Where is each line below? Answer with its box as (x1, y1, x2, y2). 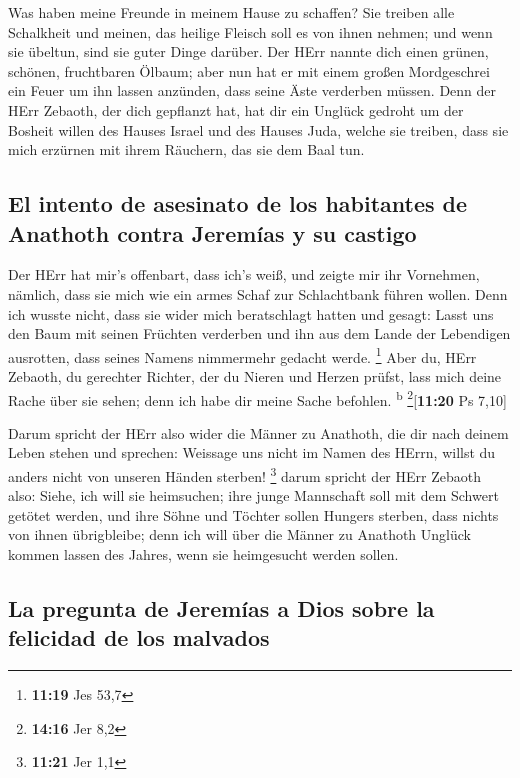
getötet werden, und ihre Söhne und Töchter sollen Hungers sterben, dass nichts (8, 504, 499, 525)
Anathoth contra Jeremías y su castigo (8, 217, 417, 248)
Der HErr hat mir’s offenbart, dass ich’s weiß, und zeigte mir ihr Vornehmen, (8, 264, 480, 285)
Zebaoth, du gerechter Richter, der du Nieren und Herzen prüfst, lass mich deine (8, 365, 502, 386)
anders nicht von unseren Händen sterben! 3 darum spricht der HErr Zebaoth (8, 463, 481, 486)
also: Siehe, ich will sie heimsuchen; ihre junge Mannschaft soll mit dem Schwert (8, 485, 499, 506)
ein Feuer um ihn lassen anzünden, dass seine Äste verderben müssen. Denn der (8, 80, 497, 101)
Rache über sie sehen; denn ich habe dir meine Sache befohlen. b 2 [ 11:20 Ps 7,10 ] (8, 386, 507, 410)
